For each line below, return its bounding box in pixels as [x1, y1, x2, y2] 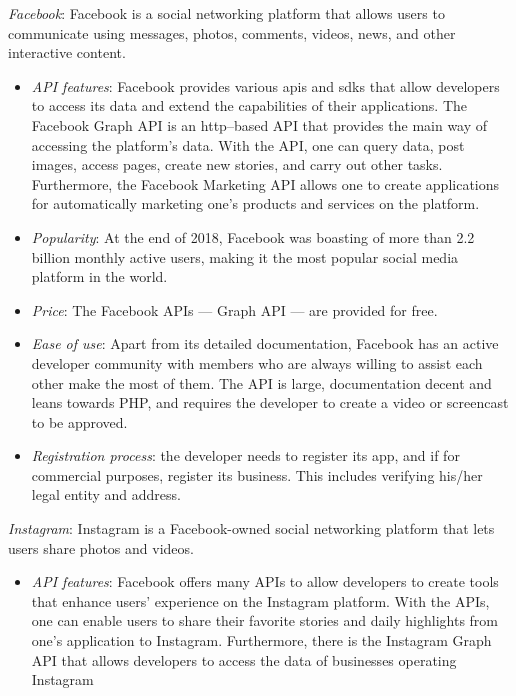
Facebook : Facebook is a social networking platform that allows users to [8, 3, 445, 23]
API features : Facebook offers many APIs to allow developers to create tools [31, 571, 499, 592]
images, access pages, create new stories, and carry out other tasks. [31, 154, 443, 175]
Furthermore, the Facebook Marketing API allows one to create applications [31, 173, 500, 194]
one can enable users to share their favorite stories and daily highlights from [31, 610, 498, 631]
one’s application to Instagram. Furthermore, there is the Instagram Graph [31, 630, 492, 651]
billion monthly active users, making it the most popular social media [31, 246, 459, 267]
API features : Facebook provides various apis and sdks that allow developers [31, 75, 500, 96]
